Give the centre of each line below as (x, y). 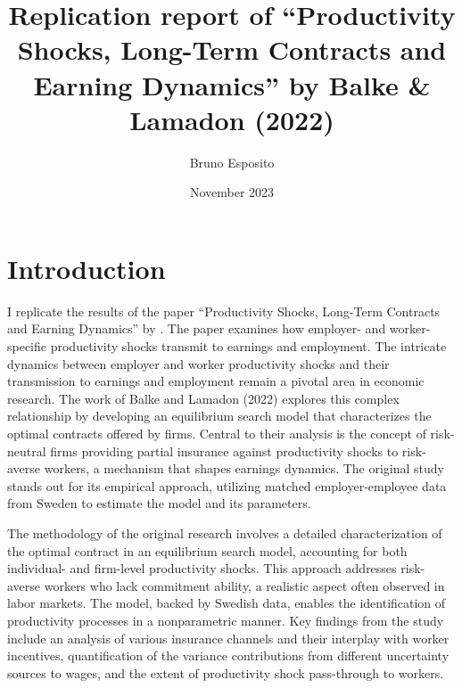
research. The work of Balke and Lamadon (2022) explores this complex (203, 398)
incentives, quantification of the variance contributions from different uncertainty (228, 655)
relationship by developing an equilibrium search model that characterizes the (219, 416)
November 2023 (232, 192)
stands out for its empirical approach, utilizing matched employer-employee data (227, 485)
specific (27, 346)
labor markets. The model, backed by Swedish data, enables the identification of (227, 603)
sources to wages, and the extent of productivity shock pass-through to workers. (226, 672)
